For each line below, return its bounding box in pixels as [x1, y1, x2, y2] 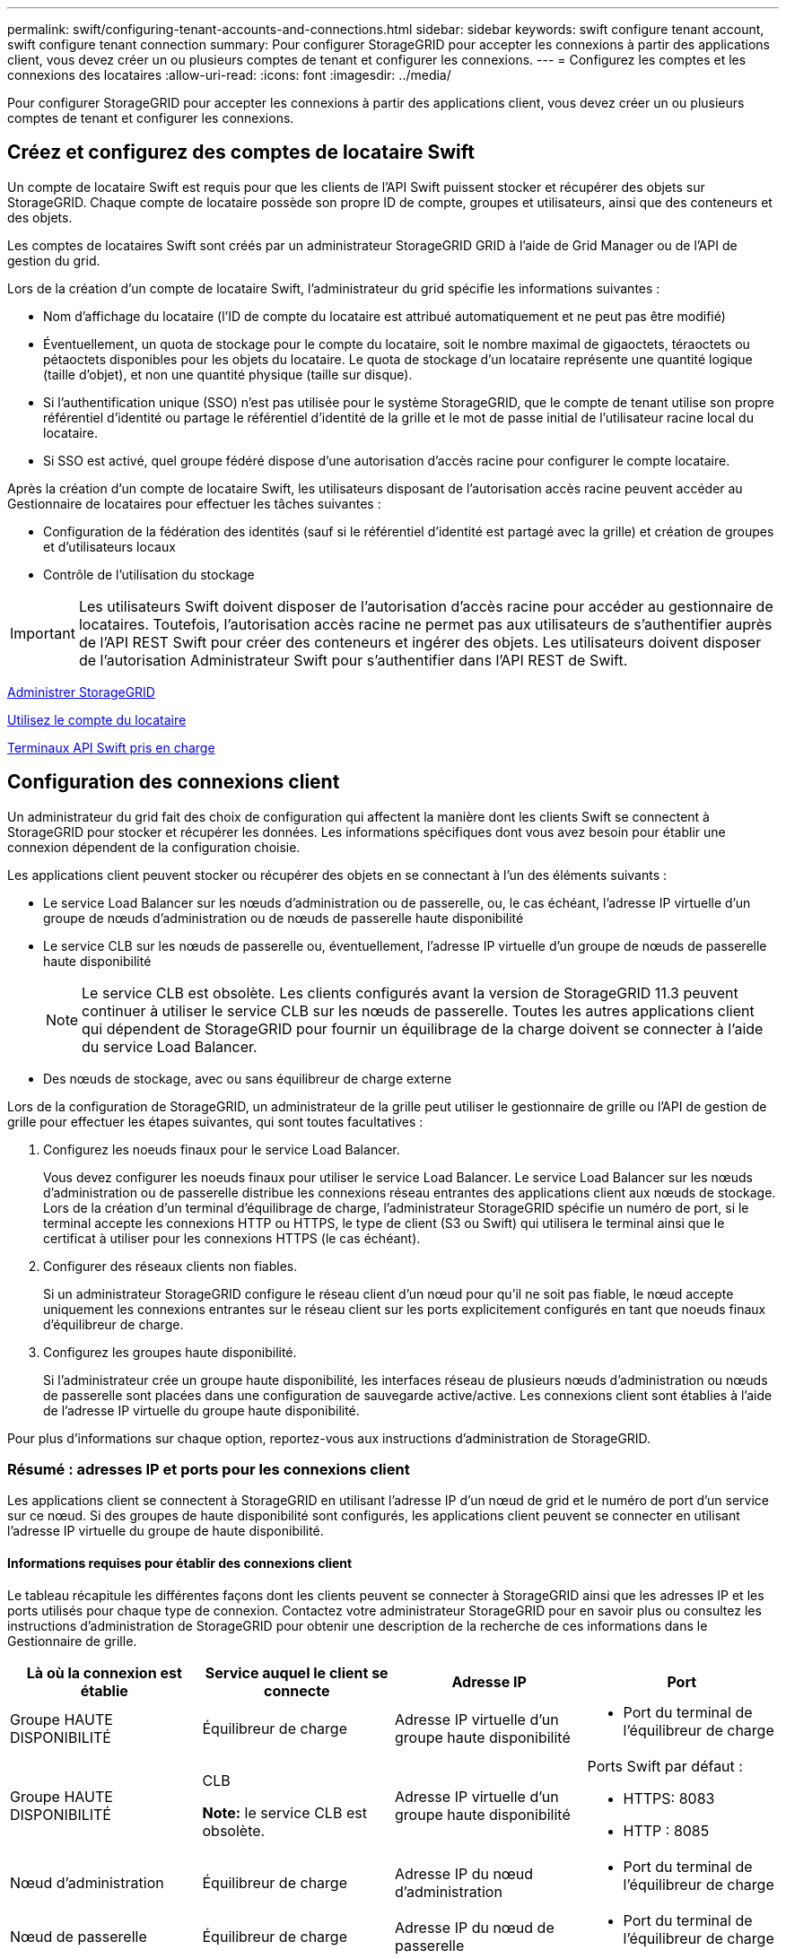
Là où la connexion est [26, 1663, 182, 1682]
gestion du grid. [7, 252, 100, 268]
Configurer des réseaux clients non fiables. [43, 1258, 298, 1274]
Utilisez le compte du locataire [7, 711, 187, 727]
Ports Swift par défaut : [587, 1756, 743, 1775]
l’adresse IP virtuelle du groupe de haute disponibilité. [7, 1523, 324, 1539]
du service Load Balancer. [82, 1037, 258, 1056]
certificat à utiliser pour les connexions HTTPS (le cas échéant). [43, 1230, 421, 1246]
